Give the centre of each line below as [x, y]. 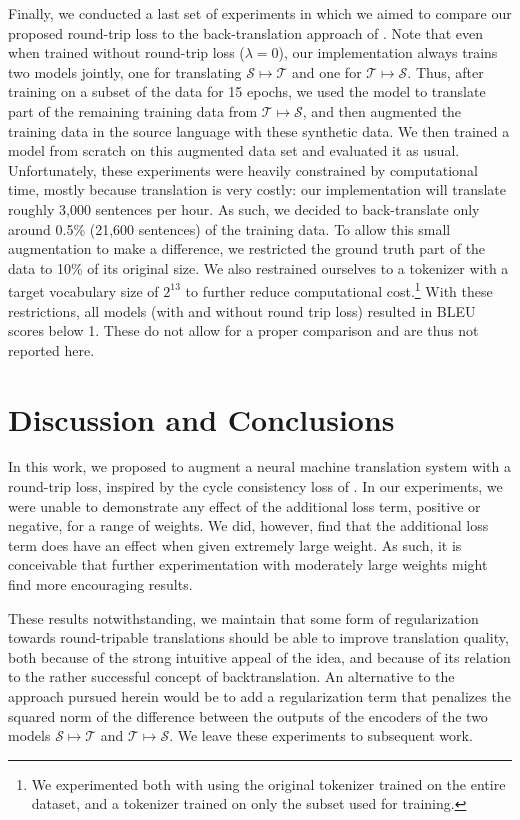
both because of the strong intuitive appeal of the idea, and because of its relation [259, 656]
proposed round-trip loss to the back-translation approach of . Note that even [245, 32]
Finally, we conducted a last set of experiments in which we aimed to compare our [260, 13]
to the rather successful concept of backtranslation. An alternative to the [231, 676]
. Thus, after [445, 71]
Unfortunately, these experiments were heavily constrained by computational [243, 169]
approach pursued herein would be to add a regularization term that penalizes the [259, 696]
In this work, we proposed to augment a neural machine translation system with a [259, 466]
